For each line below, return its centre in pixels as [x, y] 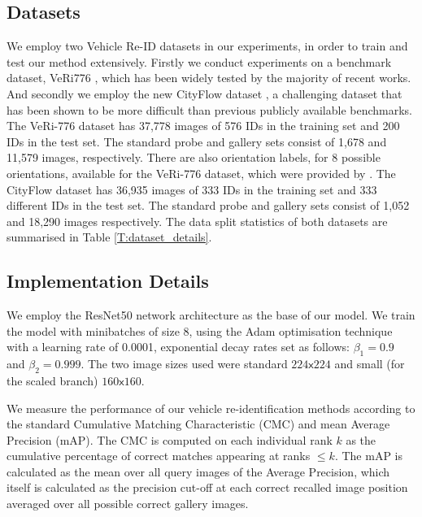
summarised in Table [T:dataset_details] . [109, 237]
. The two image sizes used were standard [184, 364]
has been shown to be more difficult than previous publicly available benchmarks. [209, 109]
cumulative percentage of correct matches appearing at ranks [159, 456]
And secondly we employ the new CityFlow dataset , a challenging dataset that [204, 93]
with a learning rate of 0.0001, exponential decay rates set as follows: [178, 347]
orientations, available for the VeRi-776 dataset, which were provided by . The [201, 173]
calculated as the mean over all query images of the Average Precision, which [198, 471]
